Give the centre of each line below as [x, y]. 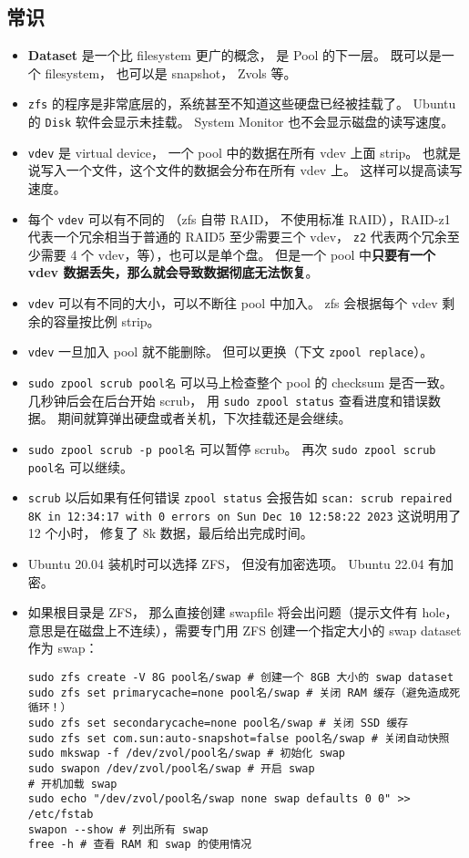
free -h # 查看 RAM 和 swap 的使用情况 [140, 845]
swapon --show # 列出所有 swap [118, 829]
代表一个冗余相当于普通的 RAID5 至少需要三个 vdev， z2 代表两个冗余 [237, 237]
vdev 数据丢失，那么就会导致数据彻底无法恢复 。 [173, 272]
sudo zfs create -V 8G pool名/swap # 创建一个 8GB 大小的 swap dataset [241, 678]
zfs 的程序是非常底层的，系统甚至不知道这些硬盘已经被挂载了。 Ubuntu [242, 103]
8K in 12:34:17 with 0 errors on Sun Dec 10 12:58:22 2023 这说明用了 [245, 515]
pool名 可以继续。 [80, 466]
